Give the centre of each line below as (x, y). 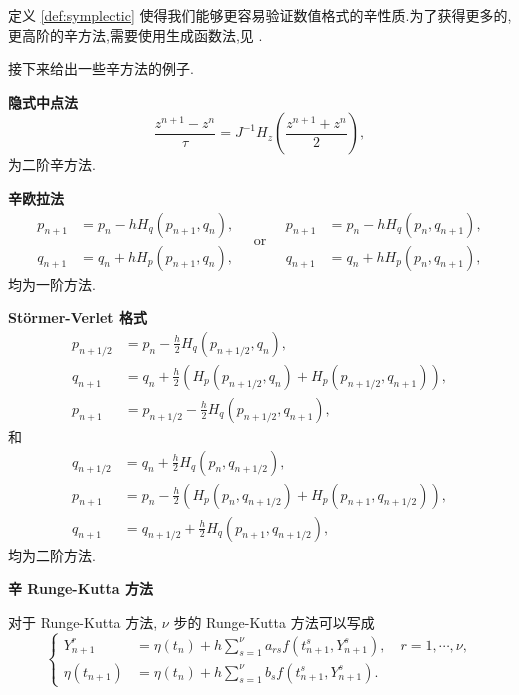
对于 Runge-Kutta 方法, (83, 621)
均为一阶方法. (52, 283)
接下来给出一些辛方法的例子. (101, 68)
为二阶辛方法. (52, 164)
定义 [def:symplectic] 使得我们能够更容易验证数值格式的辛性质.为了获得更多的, (260, 15)
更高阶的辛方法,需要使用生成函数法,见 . (135, 34)
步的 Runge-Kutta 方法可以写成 (274, 621)
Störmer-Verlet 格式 (77, 317)
